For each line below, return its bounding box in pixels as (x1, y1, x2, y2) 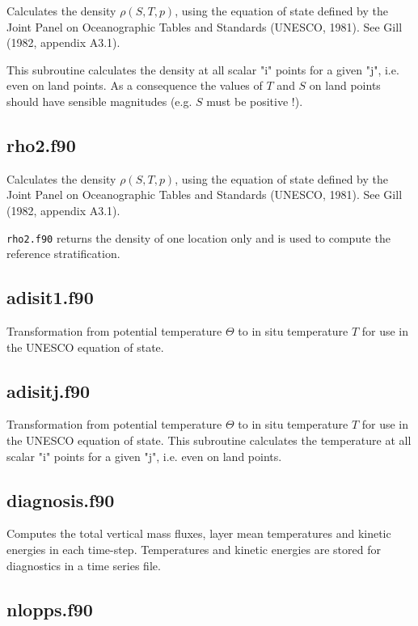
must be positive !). (206, 92, 303, 109)
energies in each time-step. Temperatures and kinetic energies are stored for (6, 540, 381, 557)
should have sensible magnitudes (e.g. (6, 92, 192, 109)
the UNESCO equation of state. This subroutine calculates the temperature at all (6, 431, 412, 448)
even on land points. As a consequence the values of (6, 77, 263, 94)
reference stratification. (6, 245, 120, 262)
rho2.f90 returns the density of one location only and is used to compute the (6, 229, 391, 246)
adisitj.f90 (6, 378, 91, 403)
